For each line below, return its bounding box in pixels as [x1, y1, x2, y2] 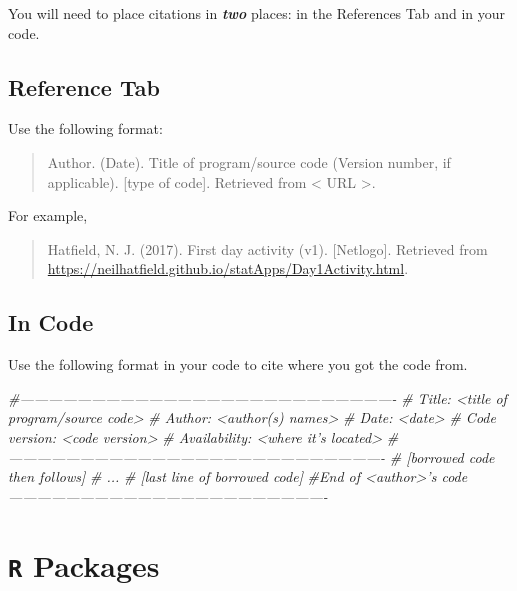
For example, [8, 205, 88, 226]
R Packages [8, 544, 160, 585]
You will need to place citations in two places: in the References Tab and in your [8, 3, 506, 23]
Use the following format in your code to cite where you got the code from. [8, 354, 468, 375]
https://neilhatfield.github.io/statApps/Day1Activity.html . [47, 258, 409, 279]
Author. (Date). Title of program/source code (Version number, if [47, 151, 451, 172]
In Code [8, 307, 94, 338]
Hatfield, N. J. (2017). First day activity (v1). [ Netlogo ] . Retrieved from [47, 238, 488, 259]
